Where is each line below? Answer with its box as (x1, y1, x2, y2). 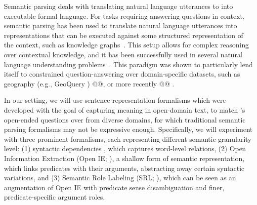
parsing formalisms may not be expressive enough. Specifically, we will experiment (4, 124, 253, 134)
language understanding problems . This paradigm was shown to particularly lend (4, 59, 253, 69)
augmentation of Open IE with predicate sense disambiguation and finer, (4, 182, 224, 192)
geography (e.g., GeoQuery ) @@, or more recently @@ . (4, 78, 174, 88)
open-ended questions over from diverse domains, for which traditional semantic (4, 114, 246, 124)
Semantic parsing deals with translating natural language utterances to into (4, 1, 233, 11)
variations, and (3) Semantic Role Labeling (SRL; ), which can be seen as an (4, 172, 236, 183)
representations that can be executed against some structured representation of (4, 30, 244, 40)
